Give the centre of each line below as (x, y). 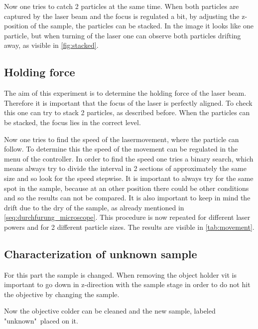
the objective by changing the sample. (62, 294)
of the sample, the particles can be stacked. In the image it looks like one (142, 26)
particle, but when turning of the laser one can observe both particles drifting (123, 35)
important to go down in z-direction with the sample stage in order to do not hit (127, 284)
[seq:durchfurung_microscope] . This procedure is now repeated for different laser (127, 217)
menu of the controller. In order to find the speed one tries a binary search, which (129, 158)
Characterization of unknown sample (101, 253)
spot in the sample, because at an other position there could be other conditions (127, 188)
